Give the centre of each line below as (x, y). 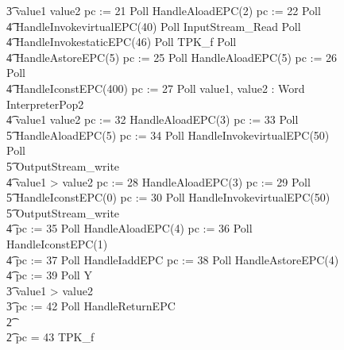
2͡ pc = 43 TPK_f (50, 337)
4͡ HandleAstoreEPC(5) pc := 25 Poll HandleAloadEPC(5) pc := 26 (172, 57)
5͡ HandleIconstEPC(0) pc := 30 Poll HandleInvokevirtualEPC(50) (168, 197)
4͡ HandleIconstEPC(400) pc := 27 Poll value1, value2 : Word (156, 88)
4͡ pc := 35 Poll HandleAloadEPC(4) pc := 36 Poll (129, 228)
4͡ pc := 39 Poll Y (49, 275)
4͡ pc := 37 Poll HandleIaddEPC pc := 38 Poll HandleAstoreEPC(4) (173, 259)
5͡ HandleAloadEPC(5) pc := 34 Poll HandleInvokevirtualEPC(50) (168, 135)
